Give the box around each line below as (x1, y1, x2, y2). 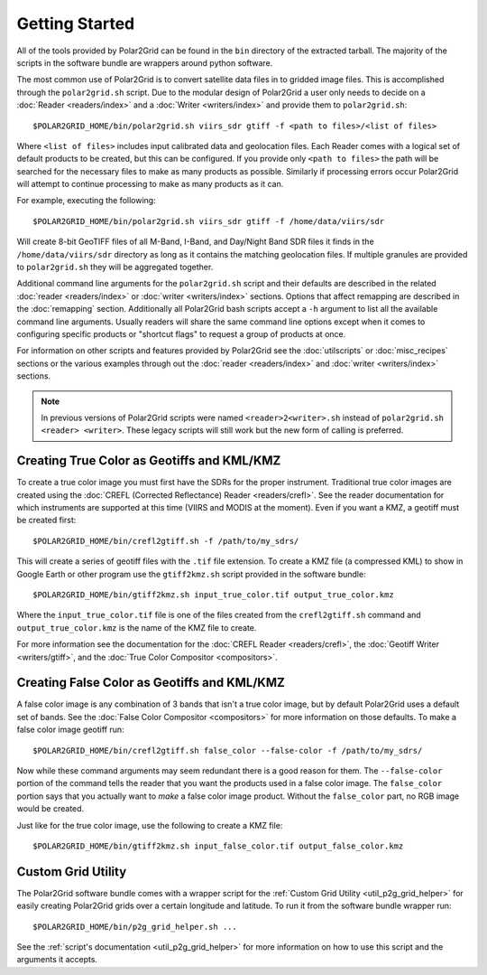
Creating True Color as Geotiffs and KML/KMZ (16, 453, 281, 469)
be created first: (16, 515, 77, 526)
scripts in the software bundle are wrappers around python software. (16, 57, 273, 68)
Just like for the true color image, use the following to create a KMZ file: (16, 820, 283, 830)
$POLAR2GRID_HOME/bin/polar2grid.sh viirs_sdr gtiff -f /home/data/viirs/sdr (32, 216, 385, 226)
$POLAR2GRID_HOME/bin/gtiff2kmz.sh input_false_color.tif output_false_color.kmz (32, 840, 404, 851)
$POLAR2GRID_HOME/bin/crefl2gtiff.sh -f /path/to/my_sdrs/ (32, 536, 299, 546)
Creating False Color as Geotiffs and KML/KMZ (16, 675, 286, 690)
